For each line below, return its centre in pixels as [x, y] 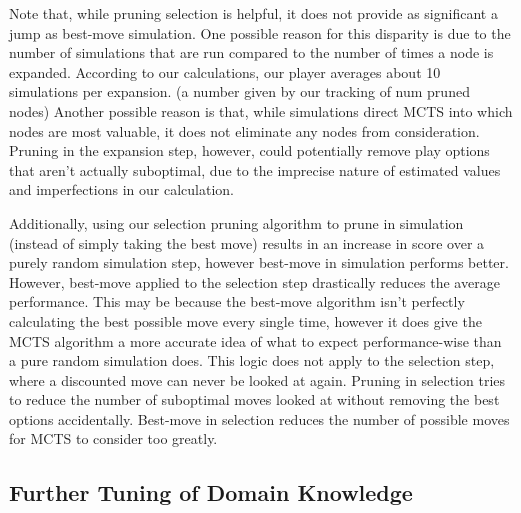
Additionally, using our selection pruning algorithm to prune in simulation [236, 222]
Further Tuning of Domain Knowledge [211, 492]
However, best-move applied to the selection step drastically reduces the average [254, 281]
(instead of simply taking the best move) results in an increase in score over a [247, 242]
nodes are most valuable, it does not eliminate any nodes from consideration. [244, 130]
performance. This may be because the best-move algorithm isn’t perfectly [237, 301]
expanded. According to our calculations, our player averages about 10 [225, 71]
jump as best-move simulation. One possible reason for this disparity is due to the [260, 32]
